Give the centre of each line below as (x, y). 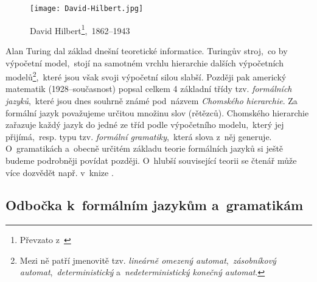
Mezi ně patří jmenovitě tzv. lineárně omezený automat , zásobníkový (148, 260)
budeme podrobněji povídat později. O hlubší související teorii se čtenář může (151, 160)
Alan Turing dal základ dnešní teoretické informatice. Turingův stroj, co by (147, 50)
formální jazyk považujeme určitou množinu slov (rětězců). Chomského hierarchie (157, 112)
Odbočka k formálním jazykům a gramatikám (155, 205)
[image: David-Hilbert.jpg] (87, 9)
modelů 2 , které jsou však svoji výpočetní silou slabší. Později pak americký (146, 76)
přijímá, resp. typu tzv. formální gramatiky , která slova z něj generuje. (139, 136)
